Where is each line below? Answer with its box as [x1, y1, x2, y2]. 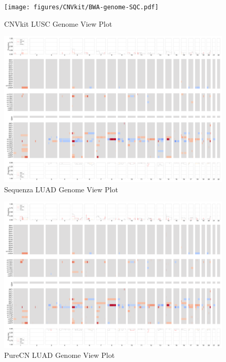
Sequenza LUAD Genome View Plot [4, 184, 118, 194]
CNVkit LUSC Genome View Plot [4, 18, 112, 29]
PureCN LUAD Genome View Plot [4, 350, 115, 360]
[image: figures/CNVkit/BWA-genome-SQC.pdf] [4, 4, 159, 11]
